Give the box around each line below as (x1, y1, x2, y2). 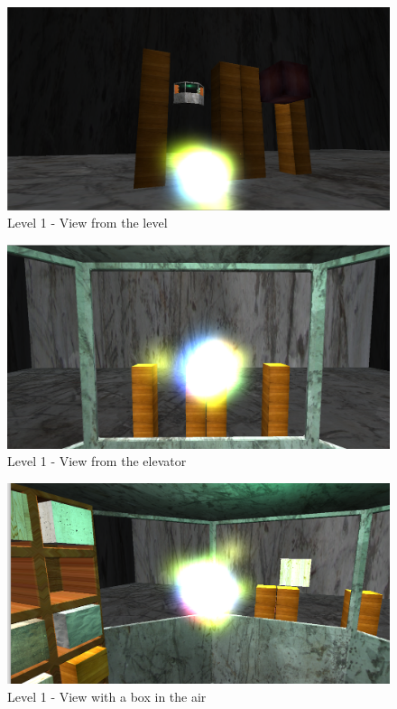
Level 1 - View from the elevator (7, 452, 187, 471)
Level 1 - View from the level (7, 213, 168, 232)
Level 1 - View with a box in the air (7, 686, 207, 705)
